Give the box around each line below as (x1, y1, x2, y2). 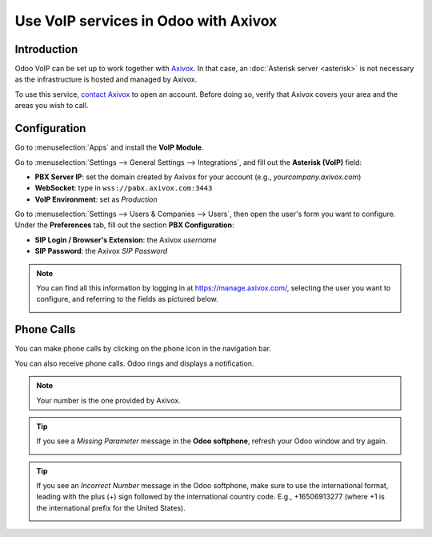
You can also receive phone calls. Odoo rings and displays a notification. (14, 359, 254, 368)
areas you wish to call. (14, 101, 89, 110)
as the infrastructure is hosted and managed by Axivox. (14, 74, 198, 84)
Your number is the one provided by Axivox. (36, 395, 181, 405)
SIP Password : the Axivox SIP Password (34, 246, 168, 256)
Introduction (14, 42, 78, 56)
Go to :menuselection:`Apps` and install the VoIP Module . (14, 142, 204, 152)
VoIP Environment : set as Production (34, 194, 158, 204)
